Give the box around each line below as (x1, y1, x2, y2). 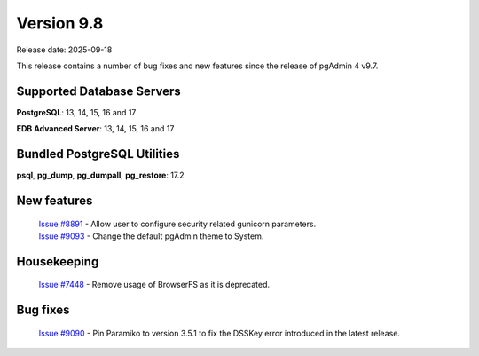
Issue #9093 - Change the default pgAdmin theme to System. (38, 231, 264, 241)
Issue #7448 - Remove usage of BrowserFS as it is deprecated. (38, 280, 271, 290)
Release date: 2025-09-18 (16, 44, 113, 55)
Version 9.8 (16, 13, 104, 33)
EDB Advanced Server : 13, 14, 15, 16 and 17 (16, 123, 175, 134)
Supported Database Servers (16, 83, 181, 99)
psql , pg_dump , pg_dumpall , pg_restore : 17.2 (16, 170, 185, 181)
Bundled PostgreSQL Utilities (16, 146, 180, 162)
